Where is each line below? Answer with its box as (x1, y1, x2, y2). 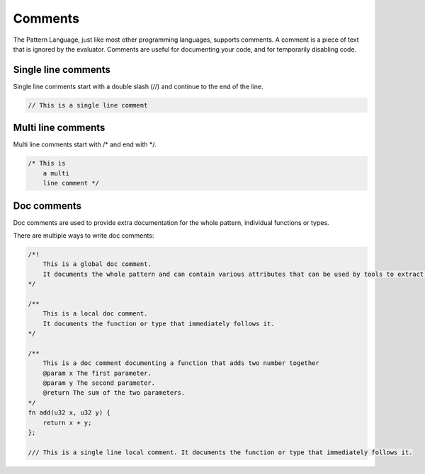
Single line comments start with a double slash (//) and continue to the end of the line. (13, 82, 263, 91)
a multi (42, 169, 70, 177)
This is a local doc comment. (42, 310, 148, 318)
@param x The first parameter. (42, 369, 152, 377)
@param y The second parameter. (42, 379, 156, 387)
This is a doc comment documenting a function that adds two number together (42, 359, 320, 367)
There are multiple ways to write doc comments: (13, 231, 154, 240)
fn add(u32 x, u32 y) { (28, 409, 111, 417)
